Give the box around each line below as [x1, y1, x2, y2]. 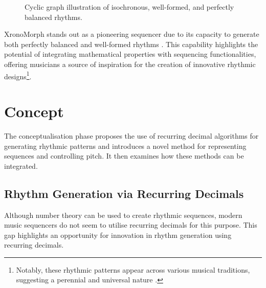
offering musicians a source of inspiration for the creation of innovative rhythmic [4, 58, 256, 69]
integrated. [4, 160, 38, 171]
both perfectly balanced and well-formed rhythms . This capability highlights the [4, 38, 258, 49]
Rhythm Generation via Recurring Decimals [4, 185, 244, 201]
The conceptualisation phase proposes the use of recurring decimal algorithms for [4, 130, 259, 141]
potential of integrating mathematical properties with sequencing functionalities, [4, 49, 256, 59]
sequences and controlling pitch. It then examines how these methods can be [4, 150, 244, 161]
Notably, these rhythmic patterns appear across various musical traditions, [16, 264, 250, 275]
